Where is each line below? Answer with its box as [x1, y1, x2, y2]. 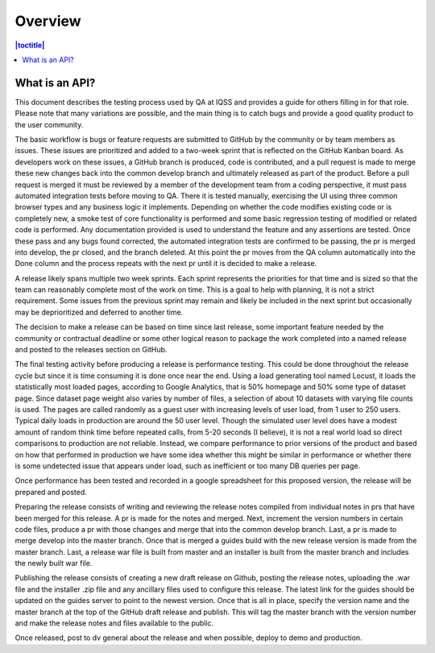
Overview [14, 12, 81, 30]
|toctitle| [14, 40, 45, 50]
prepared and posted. [14, 487, 88, 497]
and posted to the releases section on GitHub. [14, 345, 168, 355]
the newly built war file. [14, 559, 93, 568]
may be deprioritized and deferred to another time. [14, 307, 184, 317]
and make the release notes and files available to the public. [14, 618, 214, 628]
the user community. [14, 119, 84, 129]
